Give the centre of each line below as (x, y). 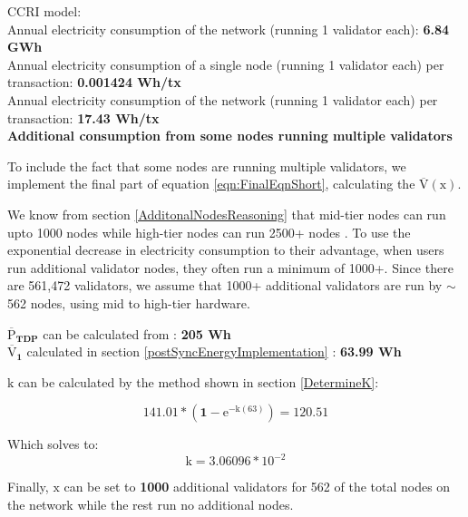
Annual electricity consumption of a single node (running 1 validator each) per (226, 64)
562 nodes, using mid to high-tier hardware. (129, 302)
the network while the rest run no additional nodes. (151, 504)
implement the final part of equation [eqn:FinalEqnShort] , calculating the (211, 184)
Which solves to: (53, 444)
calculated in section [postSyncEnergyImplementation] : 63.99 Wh (214, 351)
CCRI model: (44, 11)
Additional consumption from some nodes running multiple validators (230, 136)
